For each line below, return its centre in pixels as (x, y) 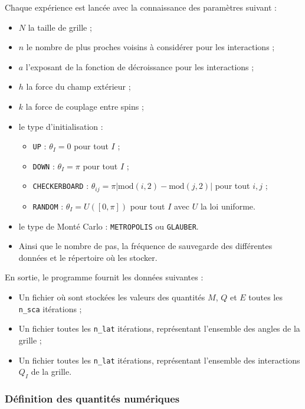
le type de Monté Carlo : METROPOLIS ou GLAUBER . (109, 226)
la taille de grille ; (60, 27)
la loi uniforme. (228, 206)
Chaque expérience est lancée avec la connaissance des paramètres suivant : (141, 7)
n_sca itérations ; (50, 308)
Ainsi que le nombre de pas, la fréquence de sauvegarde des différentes (145, 246)
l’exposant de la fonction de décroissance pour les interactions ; (140, 66)
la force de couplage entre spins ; (85, 106)
